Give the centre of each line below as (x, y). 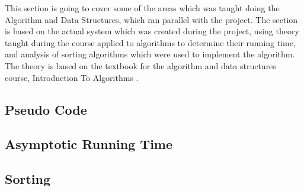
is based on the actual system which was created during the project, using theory (152, 31)
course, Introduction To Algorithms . (72, 77)
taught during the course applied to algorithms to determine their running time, (150, 42)
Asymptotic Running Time (89, 144)
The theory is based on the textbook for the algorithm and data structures (140, 65)
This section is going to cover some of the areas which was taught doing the (142, 8)
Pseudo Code (46, 109)
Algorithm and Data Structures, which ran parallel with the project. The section (151, 19)
